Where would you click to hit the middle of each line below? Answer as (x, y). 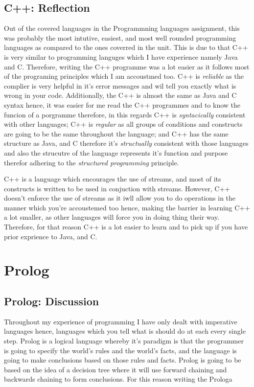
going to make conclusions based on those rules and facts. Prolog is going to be (123, 360)
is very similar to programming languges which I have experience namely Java (121, 57)
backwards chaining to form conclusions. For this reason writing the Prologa (118, 379)
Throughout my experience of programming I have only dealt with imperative (121, 321)
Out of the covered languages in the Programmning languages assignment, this (122, 28)
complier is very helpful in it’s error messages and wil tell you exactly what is (120, 85)
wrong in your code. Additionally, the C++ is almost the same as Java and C (120, 95)
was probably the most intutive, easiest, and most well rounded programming (120, 37)
